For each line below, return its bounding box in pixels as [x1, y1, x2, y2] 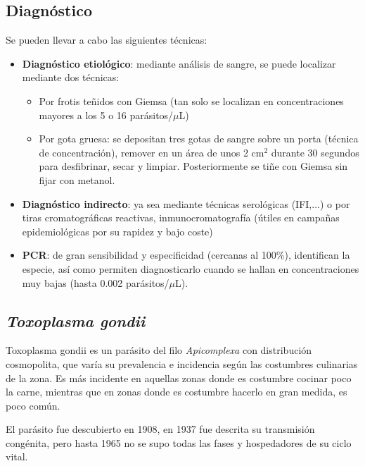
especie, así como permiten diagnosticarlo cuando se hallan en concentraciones [22, 261, 359, 276]
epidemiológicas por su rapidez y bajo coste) [22, 223, 213, 238]
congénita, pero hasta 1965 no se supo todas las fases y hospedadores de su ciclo [6, 435, 352, 450]
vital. [6, 449, 28, 464]
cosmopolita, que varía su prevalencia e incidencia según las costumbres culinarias [6, 356, 358, 371]
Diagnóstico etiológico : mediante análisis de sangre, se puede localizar [22, 56, 336, 70]
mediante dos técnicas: [22, 70, 120, 85]
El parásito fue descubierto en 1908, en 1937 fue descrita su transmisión [6, 422, 315, 436]
